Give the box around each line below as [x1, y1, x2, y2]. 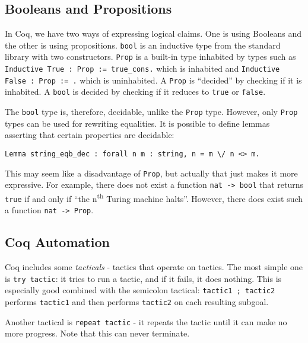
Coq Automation [5, 233, 110, 251]
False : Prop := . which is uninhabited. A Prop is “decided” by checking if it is [5, 73, 302, 86]
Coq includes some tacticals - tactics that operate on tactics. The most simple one [5, 261, 303, 273]
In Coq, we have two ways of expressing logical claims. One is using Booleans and [5, 27, 302, 40]
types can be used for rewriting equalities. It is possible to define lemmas [5, 117, 270, 129]
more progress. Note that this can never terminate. [5, 327, 190, 339]
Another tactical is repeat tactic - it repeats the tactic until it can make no [5, 315, 287, 328]
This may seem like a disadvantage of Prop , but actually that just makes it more [5, 166, 298, 179]
